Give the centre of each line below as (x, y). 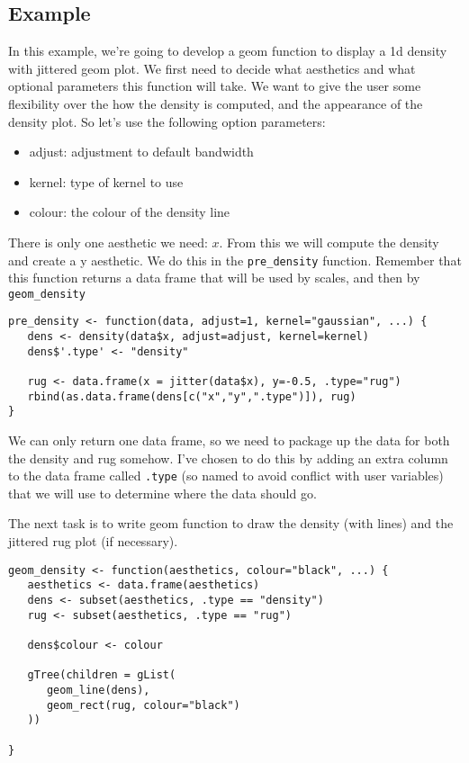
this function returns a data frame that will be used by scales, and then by (214, 278)
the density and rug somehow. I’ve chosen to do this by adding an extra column (228, 458)
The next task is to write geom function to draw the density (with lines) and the (231, 523)
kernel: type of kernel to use (106, 181)
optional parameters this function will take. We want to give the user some (215, 86)
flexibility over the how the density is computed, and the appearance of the (216, 103)
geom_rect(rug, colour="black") (143, 705)
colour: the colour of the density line (130, 212)
